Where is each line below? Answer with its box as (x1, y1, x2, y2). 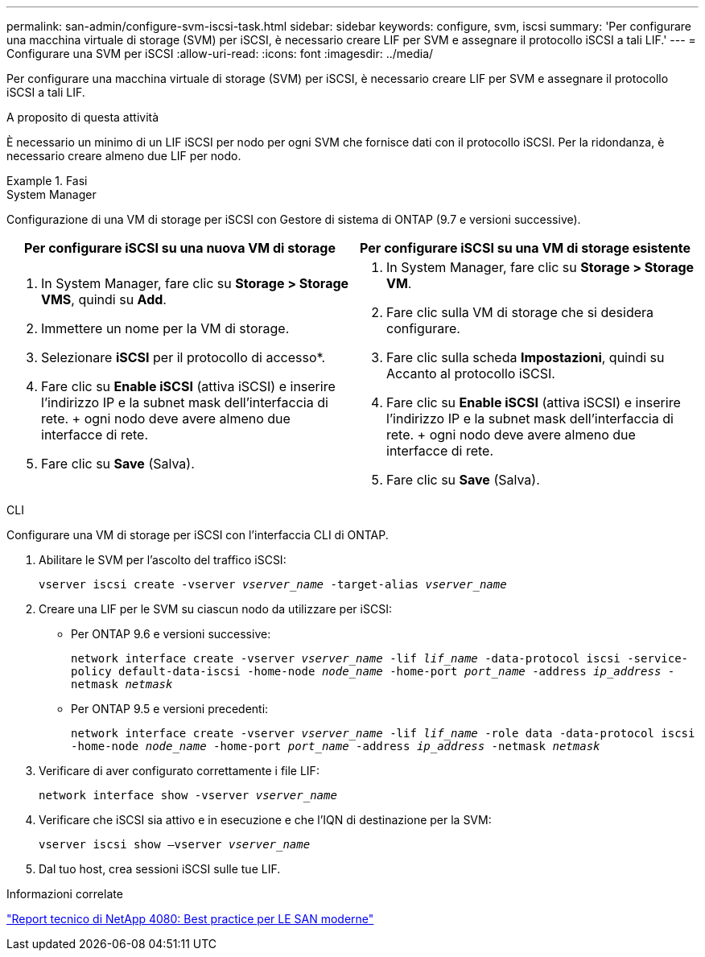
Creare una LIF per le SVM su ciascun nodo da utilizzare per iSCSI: (39, 602, 392, 616)
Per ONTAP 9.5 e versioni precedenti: (71, 702, 269, 716)
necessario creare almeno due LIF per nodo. (6, 149, 241, 163)
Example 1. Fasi (6, 174, 88, 188)
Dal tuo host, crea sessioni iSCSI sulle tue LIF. (39, 862, 281, 876)
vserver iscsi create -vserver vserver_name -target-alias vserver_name (39, 578, 507, 591)
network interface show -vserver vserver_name (39, 789, 337, 802)
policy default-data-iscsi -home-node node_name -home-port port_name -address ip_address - (71, 665, 675, 678)
